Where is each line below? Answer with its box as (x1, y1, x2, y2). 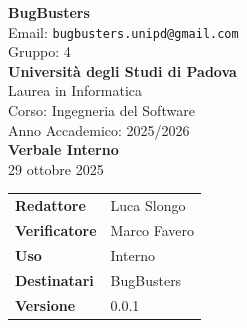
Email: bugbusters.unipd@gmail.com (8, 21, 239, 42)
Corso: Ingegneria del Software (8, 100, 195, 121)
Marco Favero (110, 220, 195, 240)
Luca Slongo (110, 195, 186, 216)
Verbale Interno (8, 139, 119, 160)
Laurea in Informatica (8, 80, 143, 101)
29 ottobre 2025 (8, 158, 104, 179)
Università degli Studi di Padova (8, 60, 237, 81)
